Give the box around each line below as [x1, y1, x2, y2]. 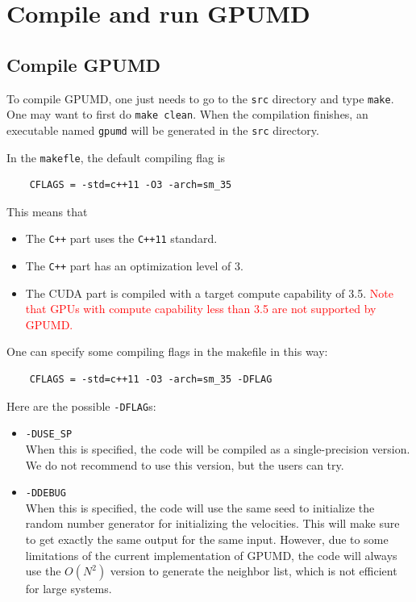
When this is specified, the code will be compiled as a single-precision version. [25, 440, 410, 457]
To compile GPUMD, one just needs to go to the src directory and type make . [6, 90, 394, 107]
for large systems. [25, 580, 112, 597]
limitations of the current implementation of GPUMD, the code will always [25, 546, 397, 563]
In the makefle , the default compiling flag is [6, 148, 226, 165]
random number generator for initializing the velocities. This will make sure [25, 515, 400, 532]
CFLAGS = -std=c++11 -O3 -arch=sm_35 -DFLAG [29, 374, 272, 386]
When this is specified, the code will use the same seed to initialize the [25, 499, 375, 516]
